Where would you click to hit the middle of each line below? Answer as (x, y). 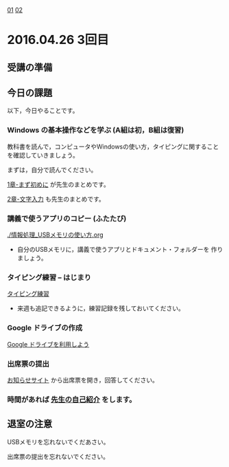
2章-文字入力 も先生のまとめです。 (56, 199)
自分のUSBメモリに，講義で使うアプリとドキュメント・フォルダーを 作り (120, 249)
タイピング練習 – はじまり (49, 277)
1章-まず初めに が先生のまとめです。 (58, 184)
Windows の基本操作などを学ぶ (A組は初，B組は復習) (96, 130)
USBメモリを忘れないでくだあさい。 (58, 442)
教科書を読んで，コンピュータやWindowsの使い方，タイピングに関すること (113, 146)
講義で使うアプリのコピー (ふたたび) (67, 218)
